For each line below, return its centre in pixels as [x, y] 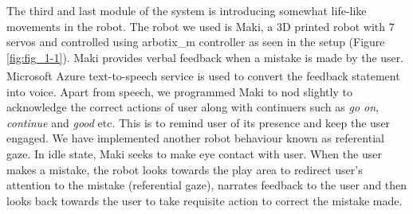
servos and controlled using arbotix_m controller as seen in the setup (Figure [196, 42]
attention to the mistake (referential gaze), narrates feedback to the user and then [207, 185]
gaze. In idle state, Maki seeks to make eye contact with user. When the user [194, 154]
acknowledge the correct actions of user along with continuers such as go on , [193, 107]
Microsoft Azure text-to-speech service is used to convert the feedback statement [203, 76]
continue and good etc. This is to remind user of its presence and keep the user [199, 122]
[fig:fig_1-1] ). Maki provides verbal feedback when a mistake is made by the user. [205, 57]
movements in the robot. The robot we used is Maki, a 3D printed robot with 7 [201, 26]
